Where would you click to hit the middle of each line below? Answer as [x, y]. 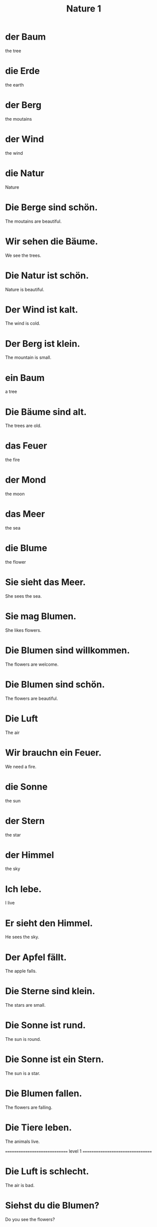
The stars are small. [25, 1005]
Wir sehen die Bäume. [52, 241]
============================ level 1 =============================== [78, 1151]
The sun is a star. [23, 1073]
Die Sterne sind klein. [50, 991]
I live [10, 903]
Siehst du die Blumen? [52, 1206]
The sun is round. [23, 1039]
